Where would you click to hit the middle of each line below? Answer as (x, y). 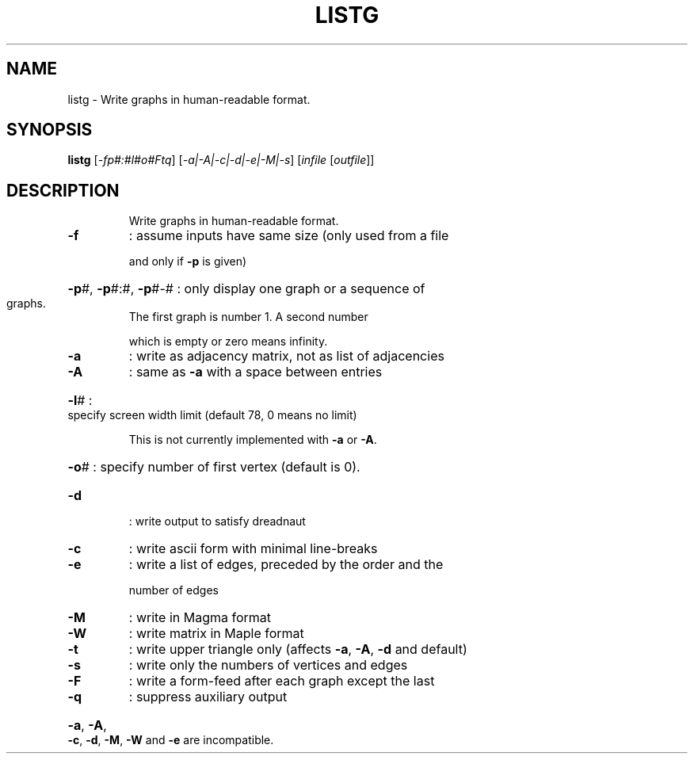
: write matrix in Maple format (216, 634)
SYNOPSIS (50, 130)
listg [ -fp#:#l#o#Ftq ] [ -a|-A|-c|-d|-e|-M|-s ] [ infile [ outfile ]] (221, 160)
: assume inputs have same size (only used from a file (289, 236)
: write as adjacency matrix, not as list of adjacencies (286, 356)
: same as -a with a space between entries (255, 372)
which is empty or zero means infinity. (228, 342)
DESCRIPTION (63, 190)
